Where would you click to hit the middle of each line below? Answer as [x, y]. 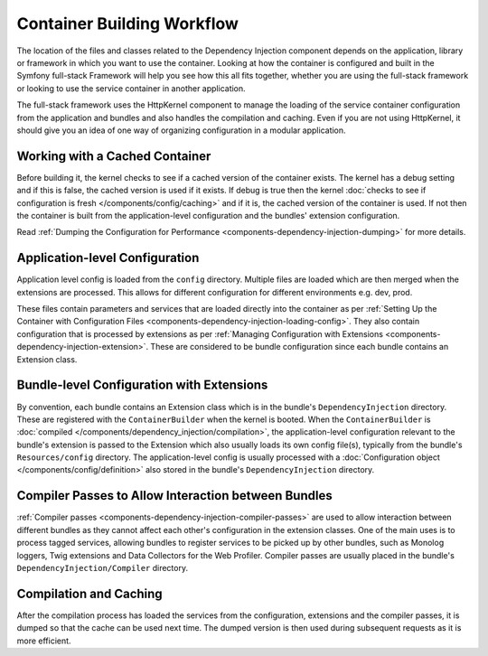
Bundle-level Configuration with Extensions [142, 385]
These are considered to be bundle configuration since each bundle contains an [300, 347]
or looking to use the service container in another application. [131, 88]
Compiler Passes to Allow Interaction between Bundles [175, 496]
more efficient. [44, 641]
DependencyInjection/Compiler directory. [103, 567]
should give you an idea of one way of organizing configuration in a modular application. [182, 130]
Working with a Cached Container [114, 156]
